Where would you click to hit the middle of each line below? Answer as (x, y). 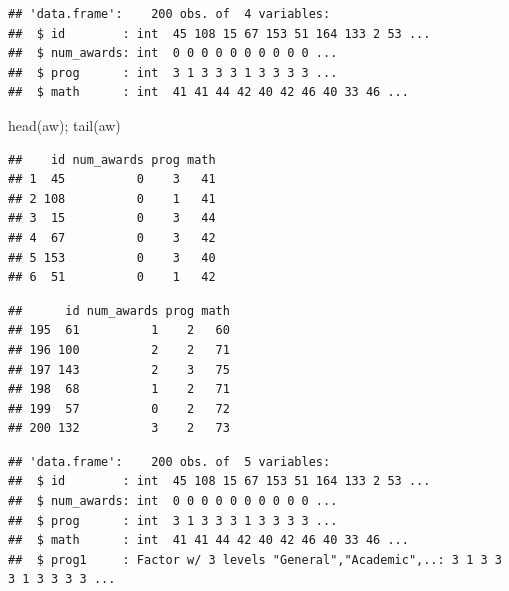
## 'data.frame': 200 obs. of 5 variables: (169, 461)
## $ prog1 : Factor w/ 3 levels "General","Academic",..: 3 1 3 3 (255, 559)
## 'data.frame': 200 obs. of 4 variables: (169, 14)
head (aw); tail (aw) (64, 124)
